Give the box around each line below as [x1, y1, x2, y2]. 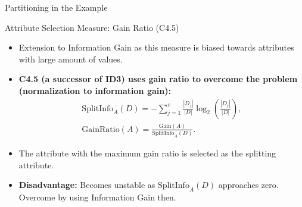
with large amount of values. [18, 52, 123, 65]
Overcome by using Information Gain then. [18, 191, 176, 203]
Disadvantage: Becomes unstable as [18, 178, 155, 191]
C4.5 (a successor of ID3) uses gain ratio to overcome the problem [18, 73, 298, 85]
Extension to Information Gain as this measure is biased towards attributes [18, 41, 294, 54]
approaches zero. [218, 178, 279, 191]
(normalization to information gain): [18, 84, 171, 96]
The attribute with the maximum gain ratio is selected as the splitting [18, 147, 276, 159]
